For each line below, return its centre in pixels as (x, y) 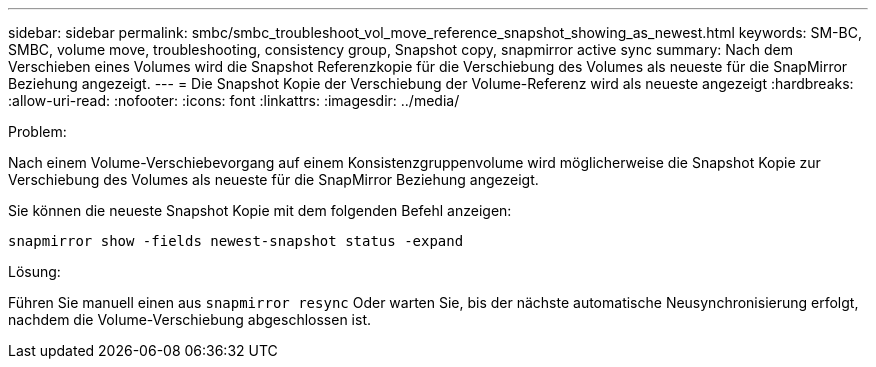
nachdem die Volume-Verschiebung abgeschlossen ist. (189, 319)
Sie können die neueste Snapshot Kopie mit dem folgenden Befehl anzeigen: (260, 210)
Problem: (37, 131)
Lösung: (34, 271)
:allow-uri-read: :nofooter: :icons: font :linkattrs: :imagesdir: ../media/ (234, 100)
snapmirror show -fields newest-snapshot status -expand (236, 241)
